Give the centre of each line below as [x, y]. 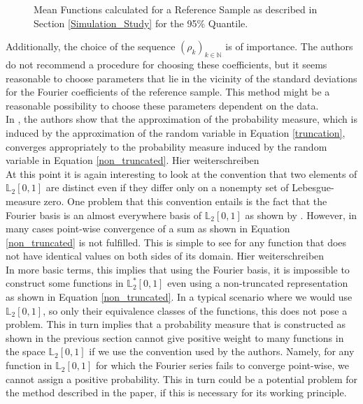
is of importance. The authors [289, 46]
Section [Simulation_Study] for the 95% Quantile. [141, 23]
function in [29, 365]
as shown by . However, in [301, 215]
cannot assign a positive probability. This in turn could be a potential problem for [181, 379]
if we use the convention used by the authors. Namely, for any [222, 351]
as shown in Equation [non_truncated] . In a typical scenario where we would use [179, 297]
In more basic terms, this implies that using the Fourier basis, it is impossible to [178, 269]
